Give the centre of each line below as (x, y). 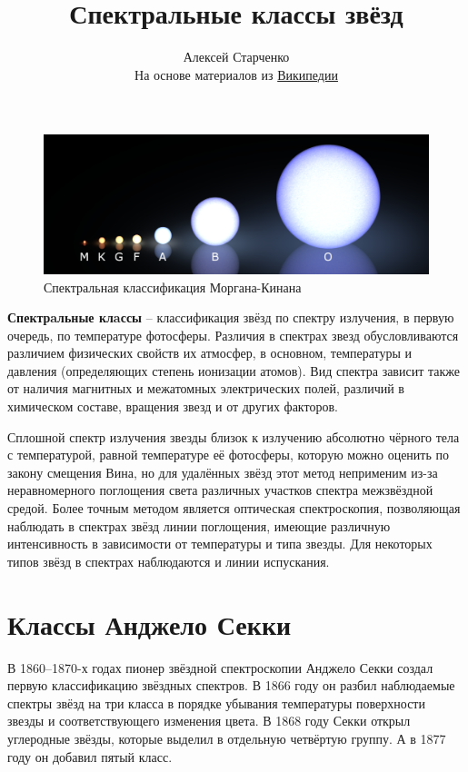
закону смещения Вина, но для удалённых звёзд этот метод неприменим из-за (223, 472)
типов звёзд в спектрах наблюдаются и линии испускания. (169, 561)
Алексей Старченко (236, 57)
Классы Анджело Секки (149, 624)
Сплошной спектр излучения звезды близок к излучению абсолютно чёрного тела (234, 436)
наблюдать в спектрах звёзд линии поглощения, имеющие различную (199, 525)
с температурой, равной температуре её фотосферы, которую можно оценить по (228, 455)
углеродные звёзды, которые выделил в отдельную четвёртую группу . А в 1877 (227, 738)
